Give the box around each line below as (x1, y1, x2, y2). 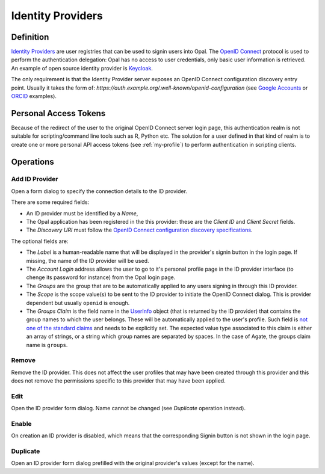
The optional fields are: (11, 238, 69, 245)
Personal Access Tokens (11, 108, 106, 118)
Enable (11, 419, 32, 428)
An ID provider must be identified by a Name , (26, 209, 138, 217)
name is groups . (26, 341, 68, 348)
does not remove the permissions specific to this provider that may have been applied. (11, 377, 226, 384)
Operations (11, 156, 54, 167)
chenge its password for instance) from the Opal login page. (26, 274, 176, 281)
